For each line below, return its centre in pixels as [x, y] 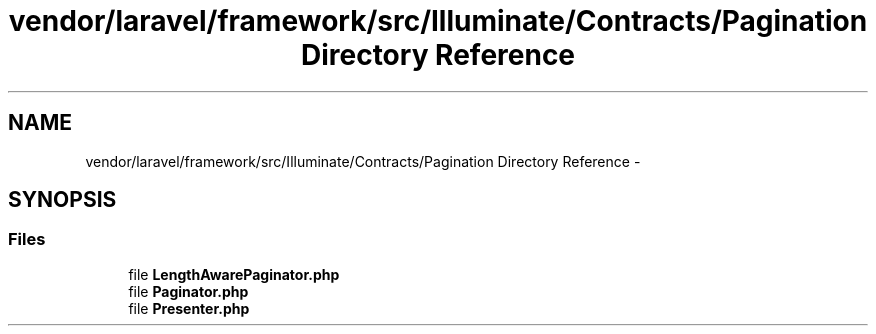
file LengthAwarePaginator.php [234, 274]
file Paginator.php [188, 291]
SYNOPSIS [62, 200]
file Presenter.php [189, 308]
